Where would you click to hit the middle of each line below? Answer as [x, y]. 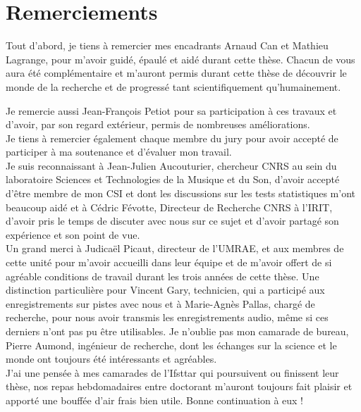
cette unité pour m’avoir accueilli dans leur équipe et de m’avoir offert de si [169, 262]
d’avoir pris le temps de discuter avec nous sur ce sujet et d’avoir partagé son [172, 221]
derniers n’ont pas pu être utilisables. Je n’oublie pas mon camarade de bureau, [177, 331]
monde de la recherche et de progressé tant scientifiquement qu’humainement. [173, 86]
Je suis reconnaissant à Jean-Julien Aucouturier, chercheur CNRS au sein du [171, 165]
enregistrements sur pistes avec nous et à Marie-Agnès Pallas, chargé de [160, 303]
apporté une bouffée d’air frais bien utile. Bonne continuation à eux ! [154, 400]
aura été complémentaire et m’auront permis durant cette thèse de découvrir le [176, 73]
